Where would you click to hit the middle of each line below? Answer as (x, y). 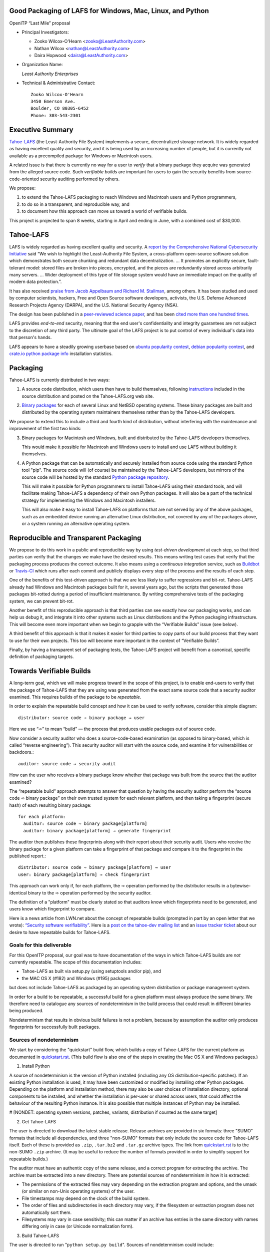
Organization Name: (42, 65)
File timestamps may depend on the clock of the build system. (86, 1198)
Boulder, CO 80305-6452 (60, 108)
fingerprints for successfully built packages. (55, 1027)
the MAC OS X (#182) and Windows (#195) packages (76, 978)
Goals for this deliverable (40, 945)
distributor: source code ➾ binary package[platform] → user (94, 867)
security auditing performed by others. (80, 179)
